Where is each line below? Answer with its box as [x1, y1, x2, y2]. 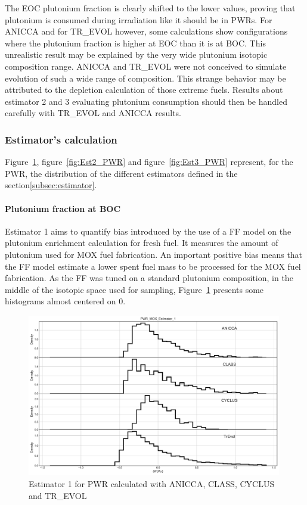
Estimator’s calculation [5, 132, 117, 146]
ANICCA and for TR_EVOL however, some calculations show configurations [5, 25, 288, 38]
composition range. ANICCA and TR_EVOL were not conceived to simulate [5, 60, 287, 72]
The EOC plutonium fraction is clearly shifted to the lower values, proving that [5, 2, 296, 14]
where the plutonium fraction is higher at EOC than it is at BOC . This [5, 36, 266, 49]
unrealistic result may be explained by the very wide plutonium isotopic [5, 48, 268, 61]
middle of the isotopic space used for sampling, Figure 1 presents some [5, 283, 264, 295]
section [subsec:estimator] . [5, 179, 97, 191]
